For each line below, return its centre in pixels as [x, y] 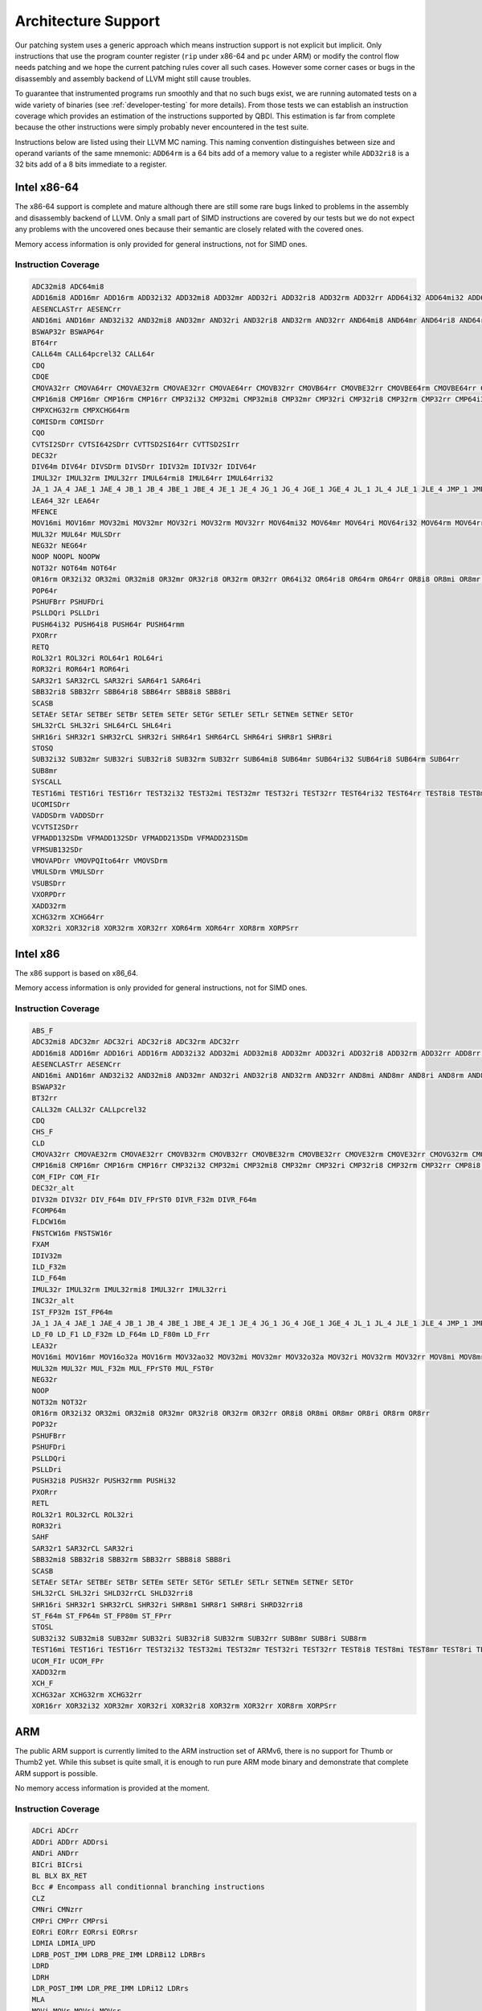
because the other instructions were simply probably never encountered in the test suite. [162, 127]
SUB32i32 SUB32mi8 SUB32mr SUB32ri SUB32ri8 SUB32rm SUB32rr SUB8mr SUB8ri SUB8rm [199, 1638]
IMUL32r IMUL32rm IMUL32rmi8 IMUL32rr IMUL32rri [129, 1289]
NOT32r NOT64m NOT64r [74, 568]
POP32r [45, 1425]
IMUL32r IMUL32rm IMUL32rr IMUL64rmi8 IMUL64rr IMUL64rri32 [153, 478]
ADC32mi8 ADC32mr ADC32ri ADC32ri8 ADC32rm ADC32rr [136, 1042]
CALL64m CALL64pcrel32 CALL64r [94, 354]
